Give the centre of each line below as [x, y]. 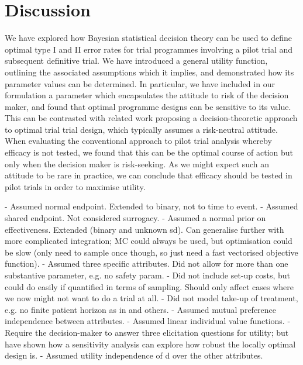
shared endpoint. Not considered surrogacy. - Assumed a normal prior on [135, 218]
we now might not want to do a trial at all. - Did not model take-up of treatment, [151, 298]
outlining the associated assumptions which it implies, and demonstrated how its [149, 72]
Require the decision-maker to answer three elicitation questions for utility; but [147, 332]
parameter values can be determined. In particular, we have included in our [140, 83]
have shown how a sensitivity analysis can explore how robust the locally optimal [150, 344]
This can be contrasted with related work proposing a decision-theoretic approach [151, 118]
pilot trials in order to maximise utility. [75, 186]
